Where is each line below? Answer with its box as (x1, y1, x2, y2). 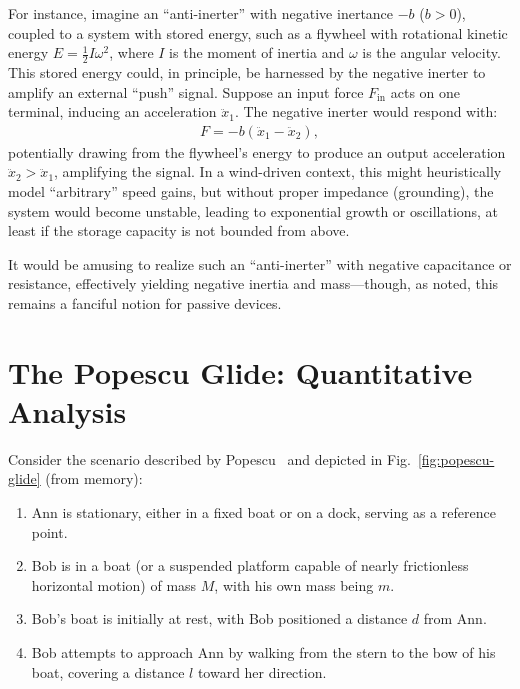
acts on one (390, 81, 461, 102)
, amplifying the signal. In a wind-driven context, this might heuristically (54, 161, 502, 182)
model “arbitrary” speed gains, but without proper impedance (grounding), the (8, 181, 494, 202)
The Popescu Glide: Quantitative (8, 351, 473, 392)
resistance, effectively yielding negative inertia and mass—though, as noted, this (8, 273, 499, 294)
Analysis (8, 390, 127, 431)
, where (109, 42, 154, 63)
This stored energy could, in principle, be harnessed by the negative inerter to (8, 62, 486, 83)
